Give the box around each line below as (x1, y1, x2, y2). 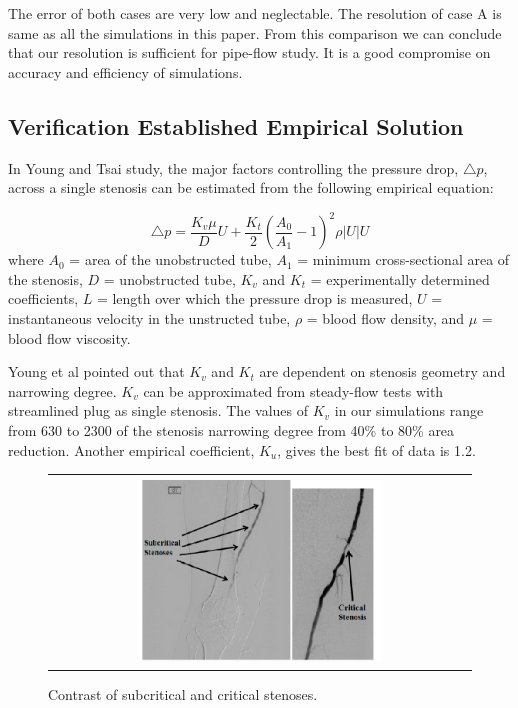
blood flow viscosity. (8, 327, 131, 348)
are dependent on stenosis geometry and (259, 361, 506, 382)
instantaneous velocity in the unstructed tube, (8, 308, 291, 329)
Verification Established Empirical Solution (8, 110, 464, 141)
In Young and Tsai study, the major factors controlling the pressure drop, (8, 157, 459, 178)
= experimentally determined (310, 268, 490, 289)
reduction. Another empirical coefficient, (8, 439, 255, 460)
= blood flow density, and (306, 308, 465, 329)
